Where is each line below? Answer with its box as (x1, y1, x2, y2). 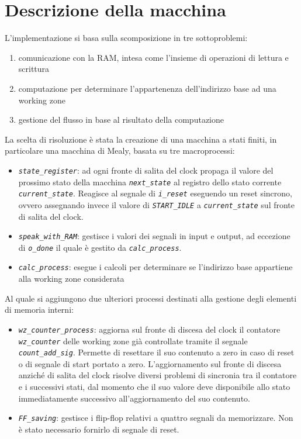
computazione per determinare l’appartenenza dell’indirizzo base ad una (18, 82, 276, 94)
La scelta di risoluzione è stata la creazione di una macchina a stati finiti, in (5, 133, 277, 145)
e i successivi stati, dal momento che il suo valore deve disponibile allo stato (18, 381, 290, 392)
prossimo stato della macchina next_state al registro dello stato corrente (18, 175, 282, 188)
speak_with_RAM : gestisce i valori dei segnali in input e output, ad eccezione (18, 230, 290, 242)
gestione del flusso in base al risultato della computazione (18, 113, 224, 126)
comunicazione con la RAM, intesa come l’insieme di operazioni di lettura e (18, 51, 289, 63)
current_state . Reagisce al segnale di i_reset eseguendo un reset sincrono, (18, 187, 292, 199)
